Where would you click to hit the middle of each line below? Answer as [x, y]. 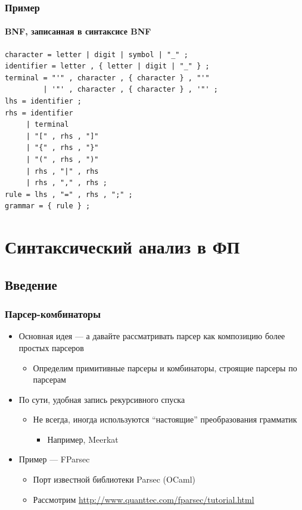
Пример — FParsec [54, 459]
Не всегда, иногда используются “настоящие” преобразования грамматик [165, 419]
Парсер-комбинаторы [53, 314]
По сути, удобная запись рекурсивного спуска [102, 399]
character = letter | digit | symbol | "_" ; [96, 54]
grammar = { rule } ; [48, 206]
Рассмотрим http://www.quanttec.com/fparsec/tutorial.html [144, 499]
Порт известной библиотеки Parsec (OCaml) [114, 479]
